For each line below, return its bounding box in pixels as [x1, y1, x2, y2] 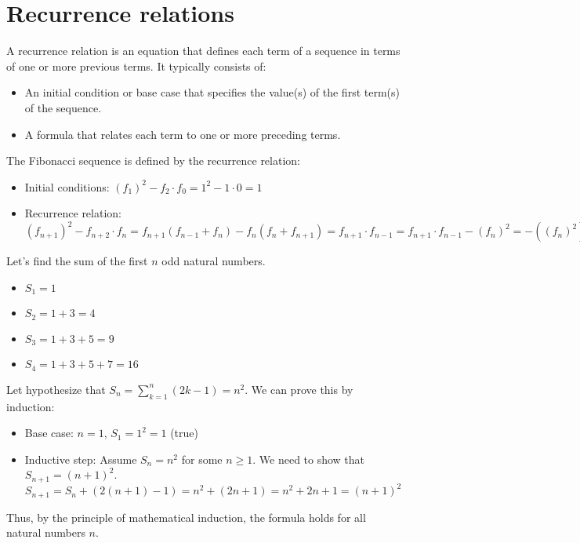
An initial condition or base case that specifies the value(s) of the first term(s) [24, 84, 400, 100]
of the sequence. [24, 99, 102, 115]
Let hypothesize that [6, 381, 106, 397]
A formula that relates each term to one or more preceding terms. [24, 126, 341, 142]
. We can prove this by [245, 381, 353, 397]
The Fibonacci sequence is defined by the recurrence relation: [6, 152, 300, 169]
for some [181, 450, 223, 467]
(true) [170, 425, 199, 441]
